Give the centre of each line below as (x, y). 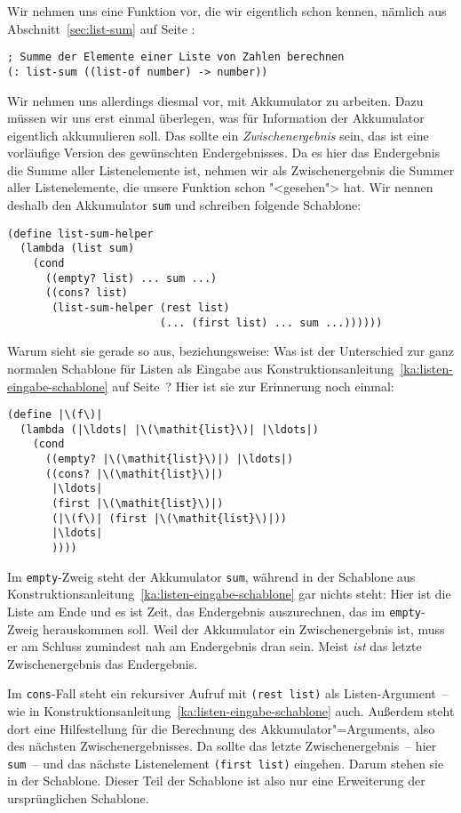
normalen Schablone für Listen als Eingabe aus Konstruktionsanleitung (201, 368)
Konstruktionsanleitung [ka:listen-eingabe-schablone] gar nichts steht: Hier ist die (229, 594)
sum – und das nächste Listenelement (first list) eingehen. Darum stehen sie (226, 763)
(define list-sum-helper (80, 233)
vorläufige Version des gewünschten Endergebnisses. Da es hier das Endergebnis (224, 153)
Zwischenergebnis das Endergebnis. (103, 663)
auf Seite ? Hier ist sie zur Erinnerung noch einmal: (253, 386)
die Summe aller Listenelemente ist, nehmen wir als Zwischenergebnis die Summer (231, 169)
